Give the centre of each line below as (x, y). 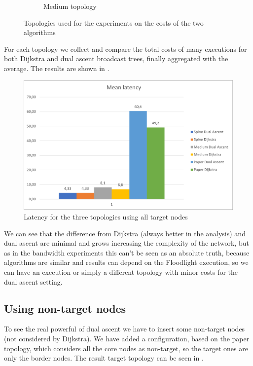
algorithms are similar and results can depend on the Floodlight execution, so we (126, 262)
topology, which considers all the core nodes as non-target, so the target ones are (126, 348)
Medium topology (70, 6)
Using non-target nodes (65, 308)
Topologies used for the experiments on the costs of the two (114, 22)
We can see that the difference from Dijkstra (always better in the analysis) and (125, 233)
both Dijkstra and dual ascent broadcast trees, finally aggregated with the (116, 58)
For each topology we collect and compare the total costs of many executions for (126, 49)
